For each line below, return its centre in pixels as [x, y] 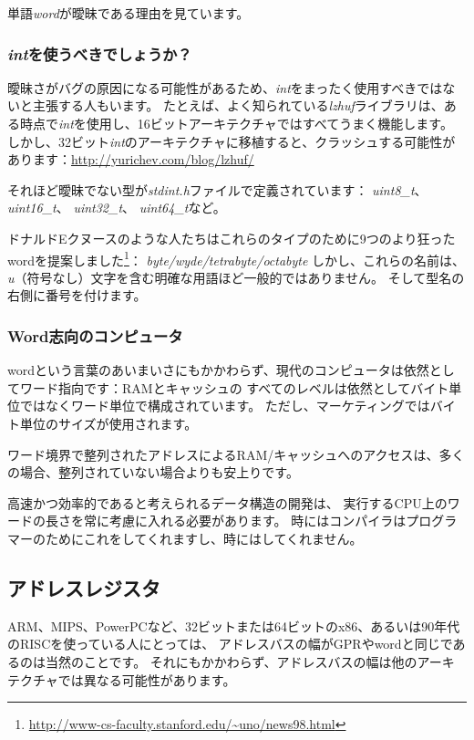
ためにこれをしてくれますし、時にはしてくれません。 [204, 538]
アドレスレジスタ [84, 587]
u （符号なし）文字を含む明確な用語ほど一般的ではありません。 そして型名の [236, 277]
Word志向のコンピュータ [95, 335]
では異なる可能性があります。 [147, 679]
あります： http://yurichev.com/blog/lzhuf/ [131, 159]
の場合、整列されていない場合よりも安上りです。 [153, 472]
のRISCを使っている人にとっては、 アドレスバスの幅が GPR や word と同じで [230, 644]
